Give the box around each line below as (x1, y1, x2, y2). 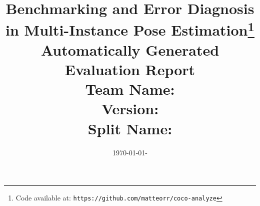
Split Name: (87, 118, 172, 138)
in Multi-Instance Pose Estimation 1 (5, 18, 254, 40)
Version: (101, 98, 159, 119)
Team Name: (85, 79, 175, 99)
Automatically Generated (40, 39, 219, 60)
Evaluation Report (64, 59, 195, 80)
